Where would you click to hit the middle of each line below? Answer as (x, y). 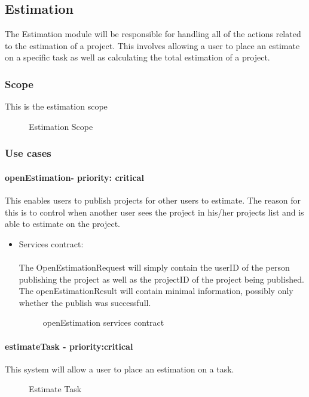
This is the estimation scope (56, 106)
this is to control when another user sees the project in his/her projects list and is (154, 212)
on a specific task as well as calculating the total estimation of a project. (137, 57)
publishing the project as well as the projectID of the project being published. (161, 279)
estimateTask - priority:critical (69, 346)
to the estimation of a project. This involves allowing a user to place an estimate (152, 45)
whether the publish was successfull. (85, 302)
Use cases (28, 153)
